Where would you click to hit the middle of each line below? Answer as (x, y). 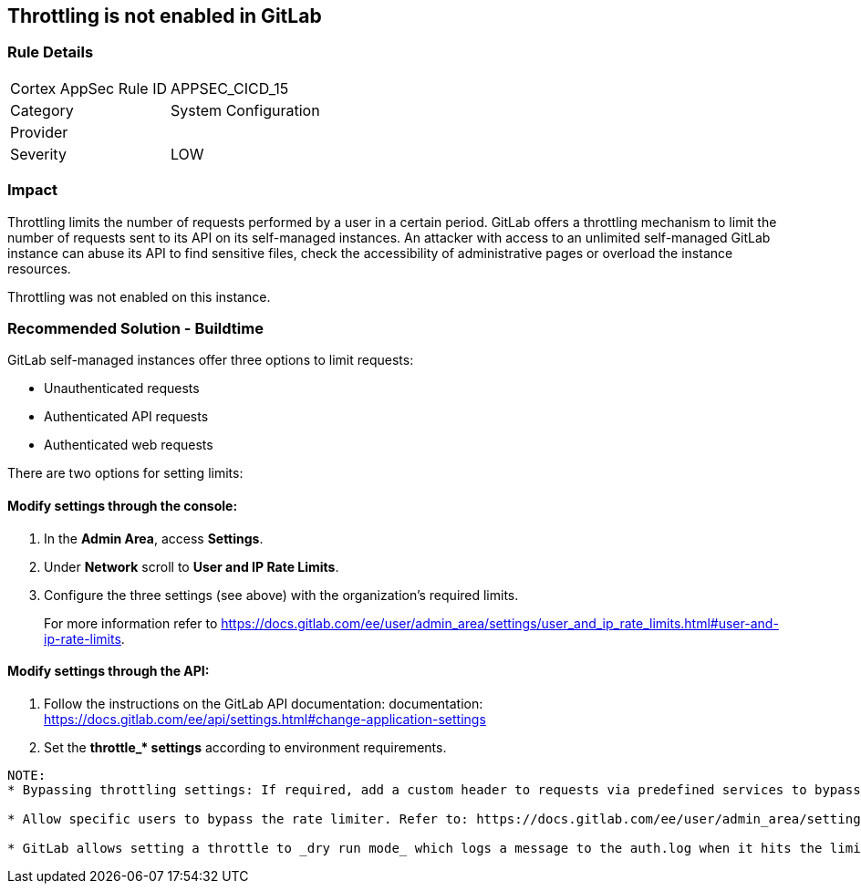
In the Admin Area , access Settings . (154, 538)
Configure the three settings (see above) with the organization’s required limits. (281, 595)
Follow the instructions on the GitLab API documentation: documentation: (264, 703)
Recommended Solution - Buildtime (135, 328)
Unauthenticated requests (122, 389)
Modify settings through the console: (123, 505)
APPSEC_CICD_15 (230, 88)
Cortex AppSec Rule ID (89, 88)
